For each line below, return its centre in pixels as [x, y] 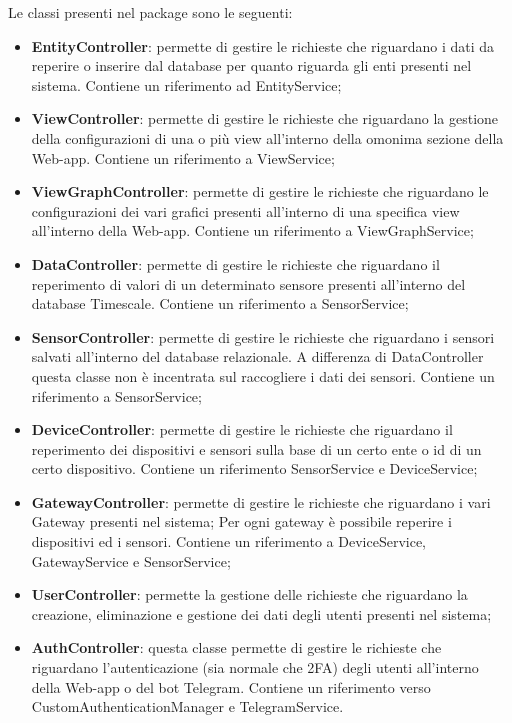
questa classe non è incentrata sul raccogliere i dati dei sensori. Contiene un [263, 375]
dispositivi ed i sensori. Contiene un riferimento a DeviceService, [229, 541]
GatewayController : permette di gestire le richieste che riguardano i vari [261, 501]
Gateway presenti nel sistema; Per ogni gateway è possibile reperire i [241, 521]
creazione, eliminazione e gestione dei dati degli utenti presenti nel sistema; [261, 613]
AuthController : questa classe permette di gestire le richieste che [236, 647]
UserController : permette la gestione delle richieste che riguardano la [249, 594]
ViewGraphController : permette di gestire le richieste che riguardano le [260, 191]
